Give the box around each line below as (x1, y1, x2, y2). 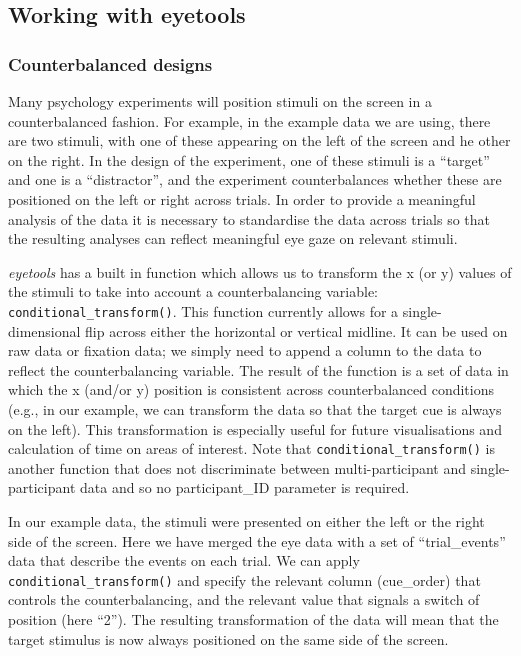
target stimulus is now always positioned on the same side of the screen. (8, 628, 449, 649)
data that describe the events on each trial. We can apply (8, 550, 360, 571)
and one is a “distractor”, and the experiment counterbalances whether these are (8, 169, 502, 190)
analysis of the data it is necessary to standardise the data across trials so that (8, 208, 491, 229)
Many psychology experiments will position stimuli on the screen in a (8, 91, 432, 111)
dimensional (8, 320, 81, 341)
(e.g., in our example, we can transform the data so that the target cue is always (8, 398, 502, 419)
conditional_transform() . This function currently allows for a (8, 300, 399, 321)
